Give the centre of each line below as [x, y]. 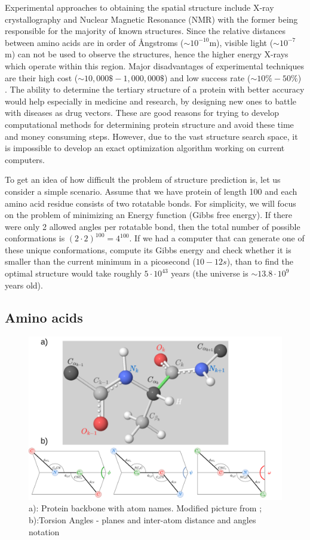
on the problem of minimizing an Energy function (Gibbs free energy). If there [148, 215]
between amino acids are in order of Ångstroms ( [94, 42]
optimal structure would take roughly [73, 273]
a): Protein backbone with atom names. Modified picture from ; [145, 508]
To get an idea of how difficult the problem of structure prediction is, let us [143, 180]
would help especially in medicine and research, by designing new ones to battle [151, 101]
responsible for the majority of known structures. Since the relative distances [145, 31]
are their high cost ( [42, 77]
